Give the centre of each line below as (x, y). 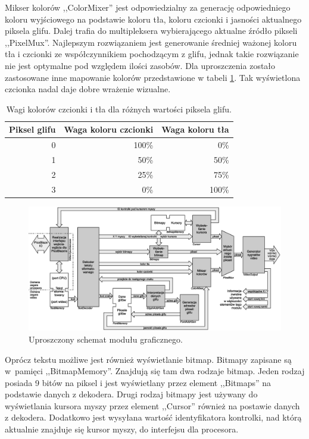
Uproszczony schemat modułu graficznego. (106, 339)
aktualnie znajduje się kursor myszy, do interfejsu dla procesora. (122, 429)
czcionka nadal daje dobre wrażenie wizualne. (88, 89)
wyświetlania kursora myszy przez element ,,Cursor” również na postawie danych (152, 405)
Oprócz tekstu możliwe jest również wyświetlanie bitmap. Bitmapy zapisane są (148, 359)
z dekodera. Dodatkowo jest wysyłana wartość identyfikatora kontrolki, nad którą (153, 417)
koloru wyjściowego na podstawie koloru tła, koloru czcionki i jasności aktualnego (153, 19)
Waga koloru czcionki (109, 129)
